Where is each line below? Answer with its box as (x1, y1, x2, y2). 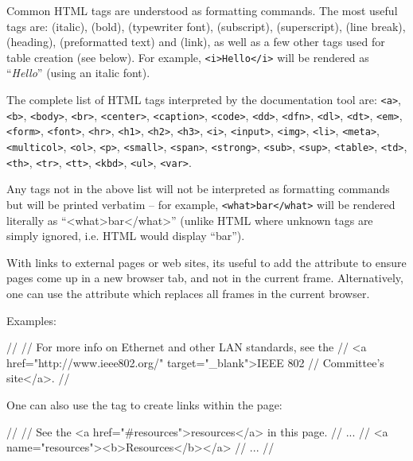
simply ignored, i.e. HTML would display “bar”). (6, 227, 245, 244)
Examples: (6, 312, 56, 328)
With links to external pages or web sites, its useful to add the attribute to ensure (6, 254, 407, 270)
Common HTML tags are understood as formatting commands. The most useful (6, 2, 398, 18)
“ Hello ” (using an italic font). (6, 64, 150, 81)
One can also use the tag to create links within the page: (6, 396, 282, 413)
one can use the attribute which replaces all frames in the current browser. (6, 285, 370, 301)
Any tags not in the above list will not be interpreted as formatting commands (6, 180, 390, 197)
